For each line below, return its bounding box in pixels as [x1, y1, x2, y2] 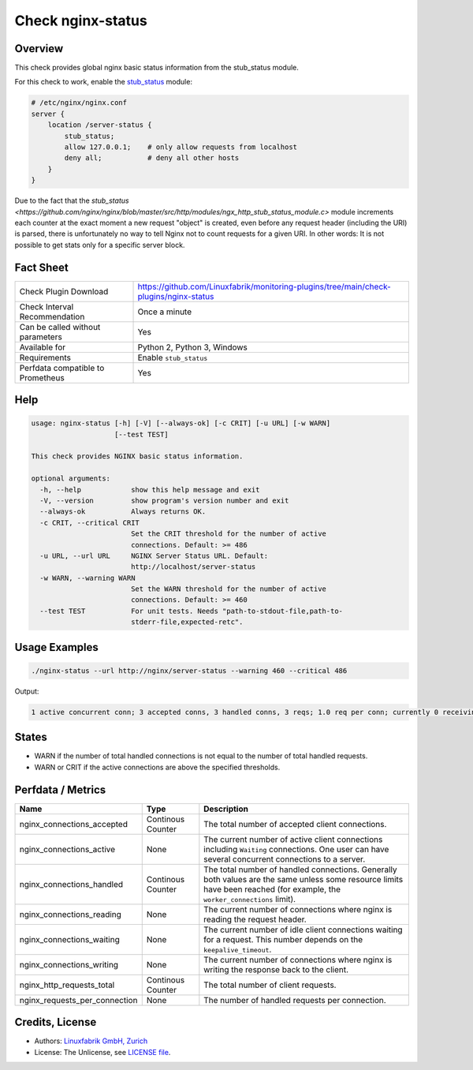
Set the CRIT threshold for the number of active [130, 529, 327, 538]
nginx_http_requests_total [19, 979, 115, 990]
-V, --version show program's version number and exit [39, 496, 289, 505]
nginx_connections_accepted [19, 818, 128, 829]
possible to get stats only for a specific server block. [14, 240, 185, 249]
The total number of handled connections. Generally [203, 864, 397, 875]
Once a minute [137, 306, 192, 317]
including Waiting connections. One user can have [203, 844, 389, 855]
